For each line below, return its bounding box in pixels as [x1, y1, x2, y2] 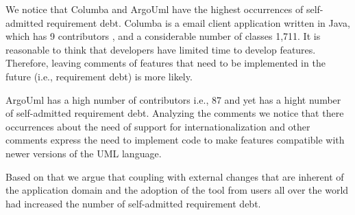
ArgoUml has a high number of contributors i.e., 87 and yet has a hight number [5, 92, 341, 106]
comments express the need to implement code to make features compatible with [5, 133, 345, 147]
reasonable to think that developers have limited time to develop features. [5, 42, 316, 56]
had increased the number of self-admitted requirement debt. [5, 196, 261, 210]
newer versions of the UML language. [5, 146, 162, 160]
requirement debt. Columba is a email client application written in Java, [46, 15, 350, 30]
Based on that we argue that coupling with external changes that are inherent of [5, 169, 344, 183]
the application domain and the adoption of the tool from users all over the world [5, 183, 349, 197]
